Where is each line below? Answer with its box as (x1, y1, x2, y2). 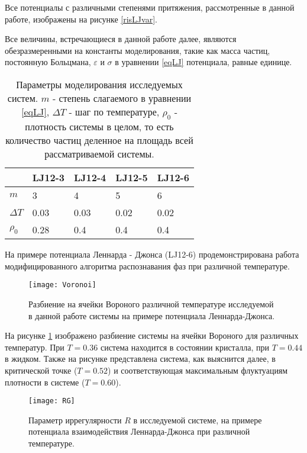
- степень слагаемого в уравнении (52, 91, 192, 105)
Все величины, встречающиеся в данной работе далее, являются (5, 33, 237, 45)
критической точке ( (5, 364, 77, 376)
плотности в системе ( (5, 375, 85, 388)
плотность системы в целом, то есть (25, 120, 174, 134)
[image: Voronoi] (28, 281, 96, 290)
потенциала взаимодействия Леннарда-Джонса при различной (28, 425, 250, 438)
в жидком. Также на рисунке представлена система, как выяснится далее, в (5, 352, 276, 365)
